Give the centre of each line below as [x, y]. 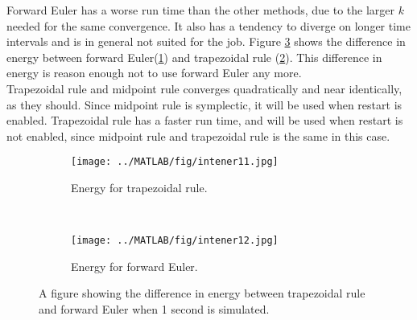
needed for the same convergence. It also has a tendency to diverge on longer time [208, 25]
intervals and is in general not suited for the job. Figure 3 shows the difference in [206, 41]
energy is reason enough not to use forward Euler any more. [154, 73]
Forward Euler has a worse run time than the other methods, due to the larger [200, 10]
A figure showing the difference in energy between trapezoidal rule [202, 293]
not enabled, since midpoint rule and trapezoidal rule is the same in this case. [198, 135]
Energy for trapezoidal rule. [139, 187]
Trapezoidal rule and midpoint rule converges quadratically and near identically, [204, 88]
